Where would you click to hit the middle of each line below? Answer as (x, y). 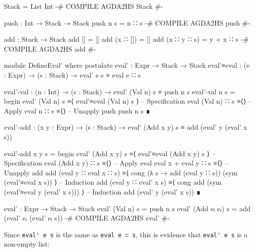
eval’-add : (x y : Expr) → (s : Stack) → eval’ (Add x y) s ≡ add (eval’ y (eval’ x (126, 127)
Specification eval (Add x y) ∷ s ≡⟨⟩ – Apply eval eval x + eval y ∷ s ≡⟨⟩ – (116, 163)
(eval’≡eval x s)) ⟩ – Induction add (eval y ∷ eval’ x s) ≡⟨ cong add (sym (113, 182)
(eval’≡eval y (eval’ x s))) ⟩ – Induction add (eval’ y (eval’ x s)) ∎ (102, 191)
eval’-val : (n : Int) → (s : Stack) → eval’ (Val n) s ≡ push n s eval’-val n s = (120, 91)
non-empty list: (27, 244)
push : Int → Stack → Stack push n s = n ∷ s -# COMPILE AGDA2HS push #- (127, 22)
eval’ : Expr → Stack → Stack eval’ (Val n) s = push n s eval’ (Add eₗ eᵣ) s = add (127, 208)
